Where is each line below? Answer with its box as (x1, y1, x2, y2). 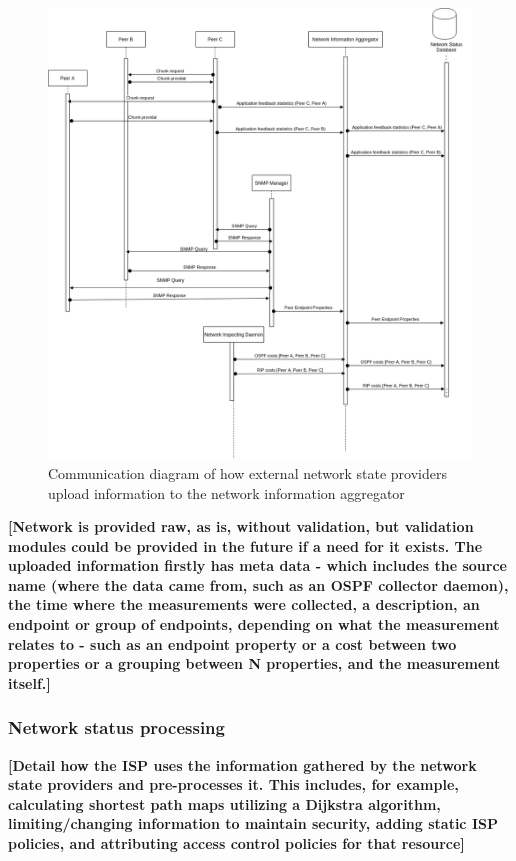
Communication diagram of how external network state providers (48, 462, 447, 483)
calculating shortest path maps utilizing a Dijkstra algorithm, (8, 793, 441, 814)
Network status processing (8, 715, 225, 740)
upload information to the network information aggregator (48, 482, 405, 503)
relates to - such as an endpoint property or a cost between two (8, 633, 457, 654)
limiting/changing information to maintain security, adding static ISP (8, 813, 498, 834)
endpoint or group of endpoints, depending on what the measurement (8, 614, 500, 635)
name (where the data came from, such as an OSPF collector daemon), (8, 574, 509, 595)
